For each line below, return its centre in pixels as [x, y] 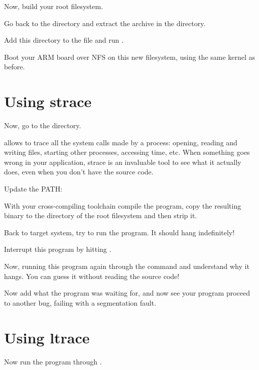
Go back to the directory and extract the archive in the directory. [105, 23]
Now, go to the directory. [43, 125]
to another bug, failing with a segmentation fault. [80, 302]
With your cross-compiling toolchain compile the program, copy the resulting [123, 205]
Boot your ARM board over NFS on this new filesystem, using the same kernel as [130, 57]
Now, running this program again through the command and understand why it [127, 266]
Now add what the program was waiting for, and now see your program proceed [127, 293]
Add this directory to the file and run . [64, 40]
